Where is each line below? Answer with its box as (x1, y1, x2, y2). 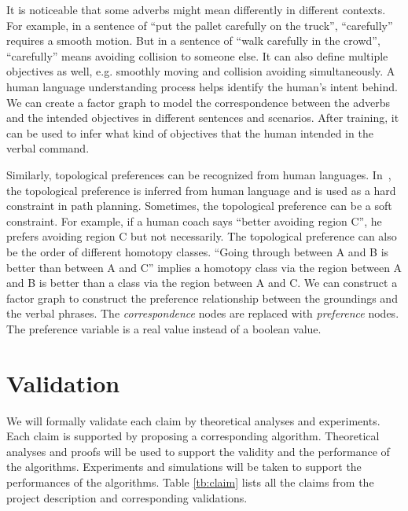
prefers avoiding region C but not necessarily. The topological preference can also (6, 228, 397, 244)
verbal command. (6, 140, 90, 156)
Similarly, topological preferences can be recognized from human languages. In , (6, 166, 391, 182)
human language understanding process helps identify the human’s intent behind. (6, 78, 398, 94)
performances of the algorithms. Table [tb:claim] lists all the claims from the (6, 473, 374, 490)
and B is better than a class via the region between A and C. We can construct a (6, 274, 398, 291)
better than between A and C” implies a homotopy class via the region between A (6, 259, 402, 275)
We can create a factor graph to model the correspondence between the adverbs (6, 94, 391, 110)
